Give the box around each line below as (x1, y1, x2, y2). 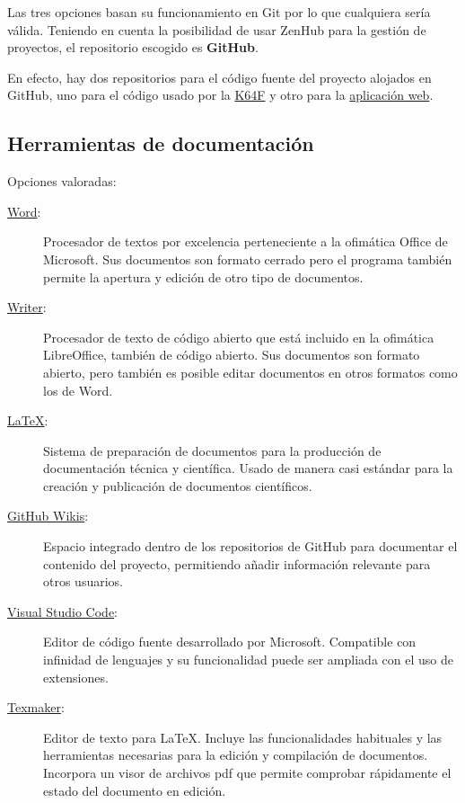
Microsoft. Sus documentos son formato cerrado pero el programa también (43, 249, 452, 268)
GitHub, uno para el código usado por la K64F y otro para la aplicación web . (7, 85, 434, 104)
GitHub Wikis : (7, 506, 89, 525)
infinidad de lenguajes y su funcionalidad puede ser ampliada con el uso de (43, 650, 453, 669)
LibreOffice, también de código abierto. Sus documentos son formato (43, 345, 420, 364)
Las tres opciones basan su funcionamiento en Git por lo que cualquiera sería (7, 3, 431, 21)
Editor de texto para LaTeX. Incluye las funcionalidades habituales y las (43, 727, 443, 746)
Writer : (7, 298, 47, 317)
